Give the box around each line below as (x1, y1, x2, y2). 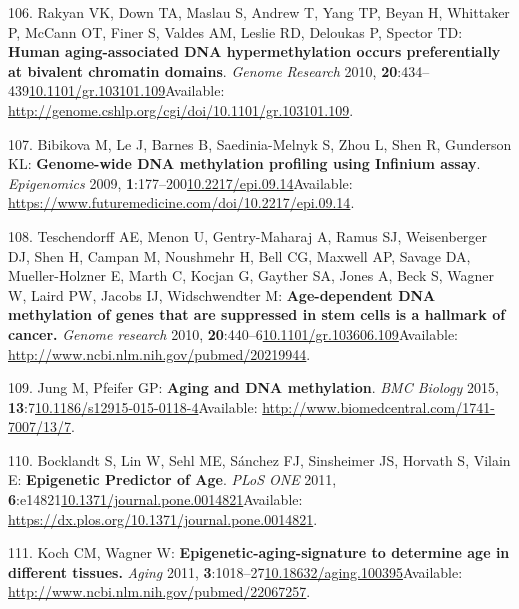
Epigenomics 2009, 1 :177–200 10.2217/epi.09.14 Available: (8, 172, 353, 193)
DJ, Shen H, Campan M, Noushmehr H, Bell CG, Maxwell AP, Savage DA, (8, 245, 471, 266)
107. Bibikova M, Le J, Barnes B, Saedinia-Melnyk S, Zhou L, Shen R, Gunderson (8, 133, 512, 154)
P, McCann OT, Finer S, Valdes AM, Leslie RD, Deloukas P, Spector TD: (8, 21, 463, 42)
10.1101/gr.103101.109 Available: (29, 80, 225, 101)
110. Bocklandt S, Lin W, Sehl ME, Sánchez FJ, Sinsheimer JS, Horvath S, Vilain (8, 449, 511, 470)
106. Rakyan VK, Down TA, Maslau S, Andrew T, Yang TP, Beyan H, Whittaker (8, 2, 510, 22)
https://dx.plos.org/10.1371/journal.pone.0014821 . (8, 508, 318, 529)
